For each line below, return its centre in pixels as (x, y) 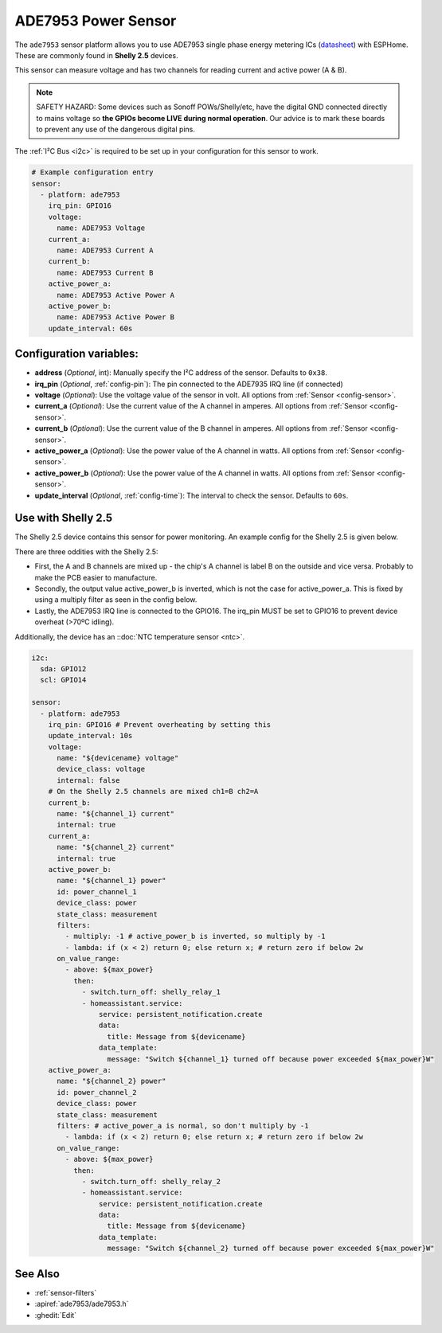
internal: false (88, 780)
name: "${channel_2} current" (116, 847)
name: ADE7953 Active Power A (116, 295)
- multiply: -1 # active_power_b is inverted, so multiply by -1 (195, 936)
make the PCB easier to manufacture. (96, 577)
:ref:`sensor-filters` (66, 1292)
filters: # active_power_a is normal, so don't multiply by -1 (183, 1126)
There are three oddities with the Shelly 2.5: (86, 551)
